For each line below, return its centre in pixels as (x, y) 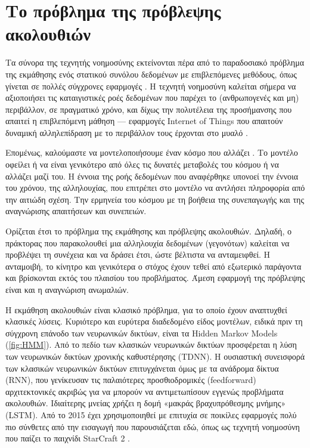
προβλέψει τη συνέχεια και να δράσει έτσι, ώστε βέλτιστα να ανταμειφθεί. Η (138, 254)
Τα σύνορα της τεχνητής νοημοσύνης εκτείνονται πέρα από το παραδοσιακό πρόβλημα (155, 62)
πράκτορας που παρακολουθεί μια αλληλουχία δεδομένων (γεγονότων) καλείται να (148, 242)
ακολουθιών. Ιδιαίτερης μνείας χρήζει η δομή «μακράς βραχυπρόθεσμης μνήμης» (145, 403)
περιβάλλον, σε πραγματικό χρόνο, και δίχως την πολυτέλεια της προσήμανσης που (149, 109)
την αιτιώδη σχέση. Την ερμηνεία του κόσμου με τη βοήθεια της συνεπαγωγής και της (155, 199)
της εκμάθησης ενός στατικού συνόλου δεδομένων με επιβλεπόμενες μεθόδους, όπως (151, 74)
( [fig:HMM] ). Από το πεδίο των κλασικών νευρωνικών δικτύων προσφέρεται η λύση (151, 345)
